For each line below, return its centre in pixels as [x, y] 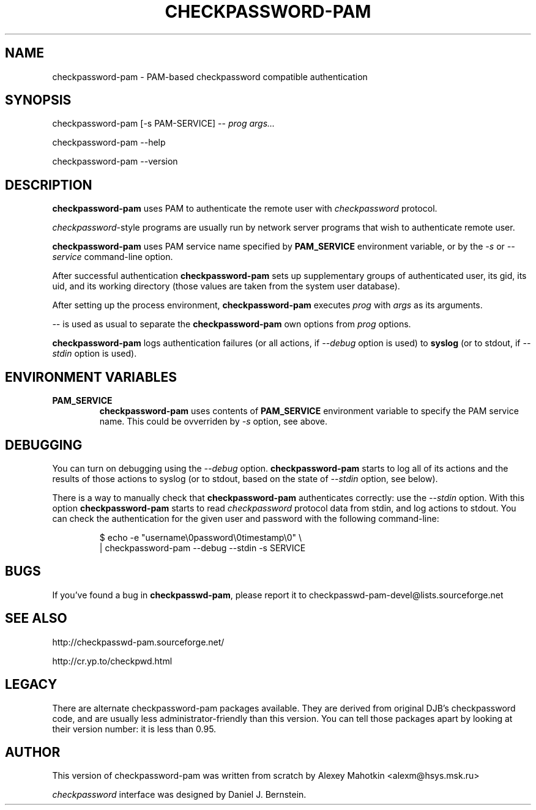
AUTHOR [33, 752]
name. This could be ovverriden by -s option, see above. [214, 422]
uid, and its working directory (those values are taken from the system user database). [226, 286]
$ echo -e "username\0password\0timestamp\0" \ [201, 537]
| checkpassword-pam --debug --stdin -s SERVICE [203, 548]
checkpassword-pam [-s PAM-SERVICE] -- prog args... [164, 124]
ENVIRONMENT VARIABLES [91, 377]
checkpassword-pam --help [109, 143]
